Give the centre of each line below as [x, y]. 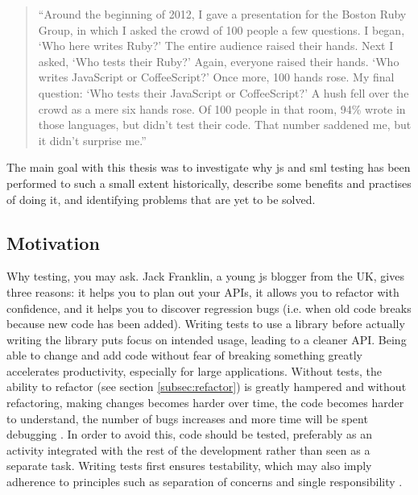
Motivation [53, 242]
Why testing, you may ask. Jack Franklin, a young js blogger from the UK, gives [205, 276]
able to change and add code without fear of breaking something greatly [184, 355]
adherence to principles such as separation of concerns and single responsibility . [205, 482]
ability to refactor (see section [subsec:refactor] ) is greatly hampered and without [207, 387]
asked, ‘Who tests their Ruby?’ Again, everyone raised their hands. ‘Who [219, 61]
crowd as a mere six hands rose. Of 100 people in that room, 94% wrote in [222, 108]
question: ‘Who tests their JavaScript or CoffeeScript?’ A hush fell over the [223, 92]
